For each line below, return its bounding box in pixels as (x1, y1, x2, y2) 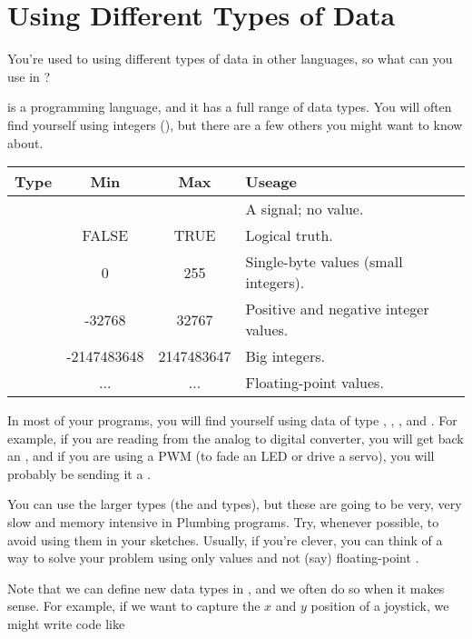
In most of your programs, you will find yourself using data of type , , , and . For (7, 411, 457, 430)
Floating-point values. (245, 372, 384, 394)
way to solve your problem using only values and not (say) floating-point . (7, 548, 419, 567)
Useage (245, 171, 297, 193)
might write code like (7, 614, 125, 634)
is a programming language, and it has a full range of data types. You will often (7, 97, 452, 116)
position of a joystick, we (310, 596, 449, 615)
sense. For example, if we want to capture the (7, 596, 261, 615)
